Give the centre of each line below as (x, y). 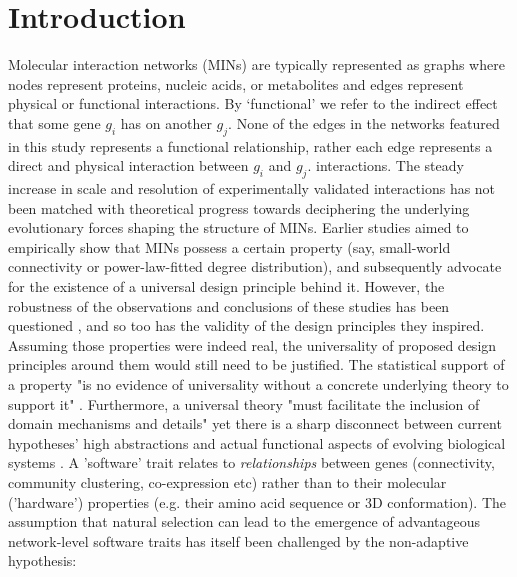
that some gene (54, 122)
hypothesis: (42, 560)
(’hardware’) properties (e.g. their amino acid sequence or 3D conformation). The (257, 501)
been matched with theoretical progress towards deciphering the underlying (239, 207)
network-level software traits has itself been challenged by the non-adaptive (238, 540)
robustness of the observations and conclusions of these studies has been (229, 305)
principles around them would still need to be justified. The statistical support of (256, 364)
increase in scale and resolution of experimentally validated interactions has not (252, 188)
